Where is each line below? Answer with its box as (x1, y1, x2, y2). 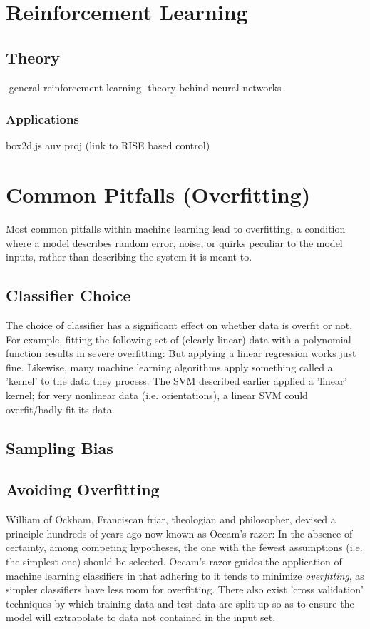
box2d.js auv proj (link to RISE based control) (6, 138, 210, 153)
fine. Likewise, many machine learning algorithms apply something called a (6, 359, 333, 374)
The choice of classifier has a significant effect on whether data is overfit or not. (6, 318, 353, 333)
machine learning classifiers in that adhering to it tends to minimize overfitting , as (6, 568, 364, 583)
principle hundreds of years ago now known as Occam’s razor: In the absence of (6, 525, 353, 540)
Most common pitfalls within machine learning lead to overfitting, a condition (6, 221, 346, 236)
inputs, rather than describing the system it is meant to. (6, 249, 252, 264)
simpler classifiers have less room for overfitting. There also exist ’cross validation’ (6, 582, 364, 597)
